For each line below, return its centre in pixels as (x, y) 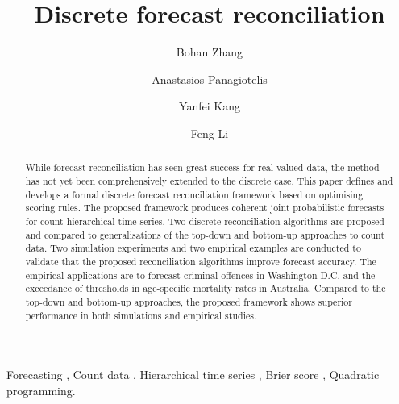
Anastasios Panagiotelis (210, 79)
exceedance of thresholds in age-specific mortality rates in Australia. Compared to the (206, 288)
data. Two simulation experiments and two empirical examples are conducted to (193, 248)
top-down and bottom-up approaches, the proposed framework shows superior (189, 301)
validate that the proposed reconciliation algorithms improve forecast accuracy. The (201, 261)
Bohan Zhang (210, 52)
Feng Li (210, 133)
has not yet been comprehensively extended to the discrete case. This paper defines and (209, 180)
